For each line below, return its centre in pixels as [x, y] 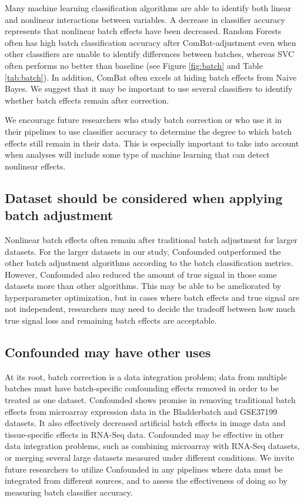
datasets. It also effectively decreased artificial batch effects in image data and [145, 423]
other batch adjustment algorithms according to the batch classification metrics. [149, 263]
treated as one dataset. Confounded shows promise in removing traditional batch [150, 400]
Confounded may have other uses [108, 352]
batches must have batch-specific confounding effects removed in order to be [142, 388]
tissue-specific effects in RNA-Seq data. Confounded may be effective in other [144, 434]
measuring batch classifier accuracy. [69, 492]
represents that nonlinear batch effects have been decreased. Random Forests [143, 31]
